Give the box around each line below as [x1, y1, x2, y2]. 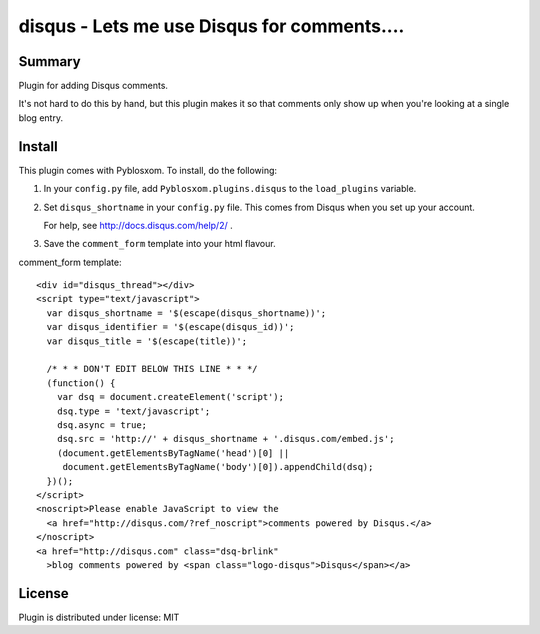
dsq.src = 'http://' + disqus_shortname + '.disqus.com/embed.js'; [56, 433, 395, 445]
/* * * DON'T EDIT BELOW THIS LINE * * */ [46, 363, 259, 375]
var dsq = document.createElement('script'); [56, 391, 285, 403]
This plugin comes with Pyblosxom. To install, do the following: [18, 164, 278, 176]
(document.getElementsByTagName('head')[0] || [56, 447, 290, 459]
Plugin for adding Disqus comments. [18, 80, 169, 92]
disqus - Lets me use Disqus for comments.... [18, 15, 405, 37]
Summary [18, 53, 81, 70]
